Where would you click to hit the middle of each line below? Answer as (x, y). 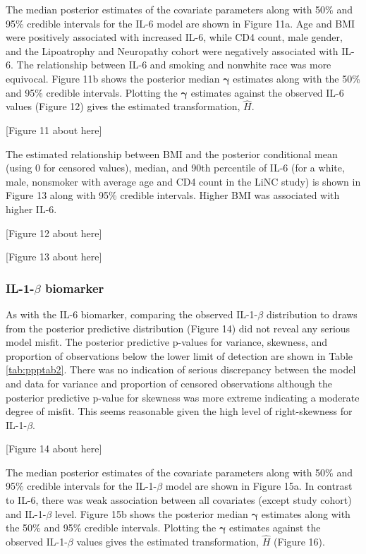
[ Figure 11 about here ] (54, 130)
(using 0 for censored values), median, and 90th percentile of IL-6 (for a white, (175, 168)
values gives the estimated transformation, (167, 542)
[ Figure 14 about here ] (54, 448)
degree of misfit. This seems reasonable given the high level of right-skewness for (179, 411)
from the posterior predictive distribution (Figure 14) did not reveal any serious (178, 328)
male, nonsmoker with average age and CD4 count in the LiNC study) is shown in (183, 181)
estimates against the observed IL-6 (267, 92)
